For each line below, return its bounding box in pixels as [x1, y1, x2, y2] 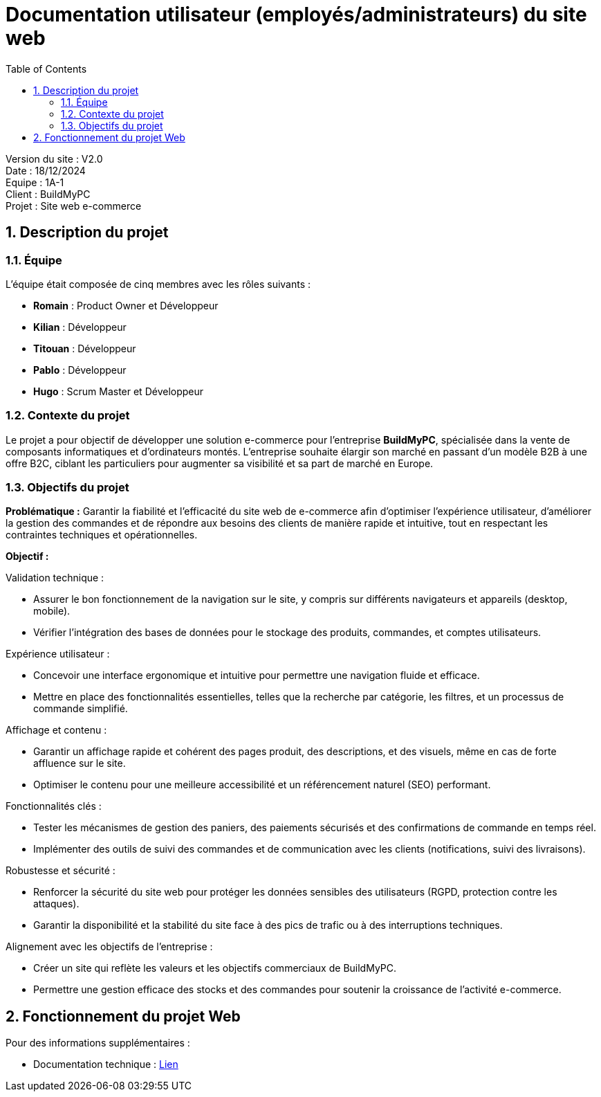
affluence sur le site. [33, 757, 126, 770]
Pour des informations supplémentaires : [6, 1037, 190, 1049]
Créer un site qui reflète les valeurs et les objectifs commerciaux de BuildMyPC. [33, 962, 397, 974]
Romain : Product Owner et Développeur [33, 299, 219, 311]
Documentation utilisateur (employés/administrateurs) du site [6, 3, 587, 26]
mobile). [33, 605, 71, 617]
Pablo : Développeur [33, 363, 127, 376]
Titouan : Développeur [33, 342, 136, 354]
